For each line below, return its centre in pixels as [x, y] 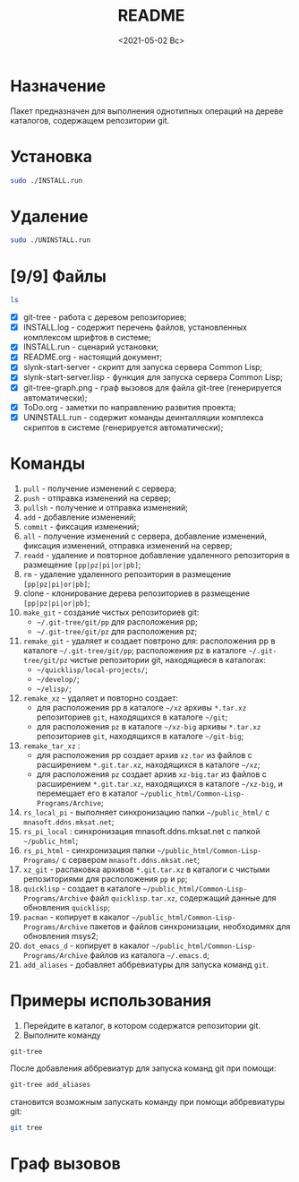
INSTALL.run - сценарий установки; [91, 347]
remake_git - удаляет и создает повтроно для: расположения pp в [149, 641]
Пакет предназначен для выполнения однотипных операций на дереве [147, 111]
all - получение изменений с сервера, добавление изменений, [145, 536]
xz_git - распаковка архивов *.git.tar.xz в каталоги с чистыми [146, 869]
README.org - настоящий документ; [93, 357]
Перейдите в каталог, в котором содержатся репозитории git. [142, 1025]
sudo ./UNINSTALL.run [51, 240]
